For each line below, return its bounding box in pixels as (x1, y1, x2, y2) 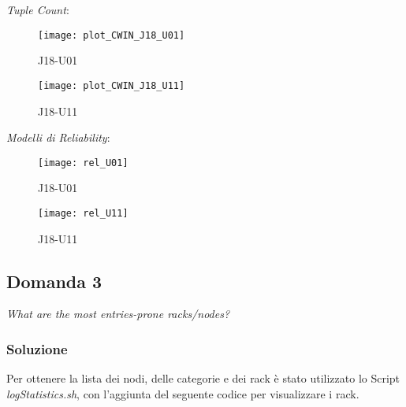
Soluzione (6, 339, 68, 358)
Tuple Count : (6, 2, 69, 17)
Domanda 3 (6, 268, 102, 293)
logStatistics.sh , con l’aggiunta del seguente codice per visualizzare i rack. (6, 385, 359, 401)
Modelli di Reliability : (6, 129, 110, 146)
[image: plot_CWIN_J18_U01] (38, 29, 185, 41)
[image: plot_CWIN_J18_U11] (38, 80, 185, 91)
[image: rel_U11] (38, 207, 129, 219)
